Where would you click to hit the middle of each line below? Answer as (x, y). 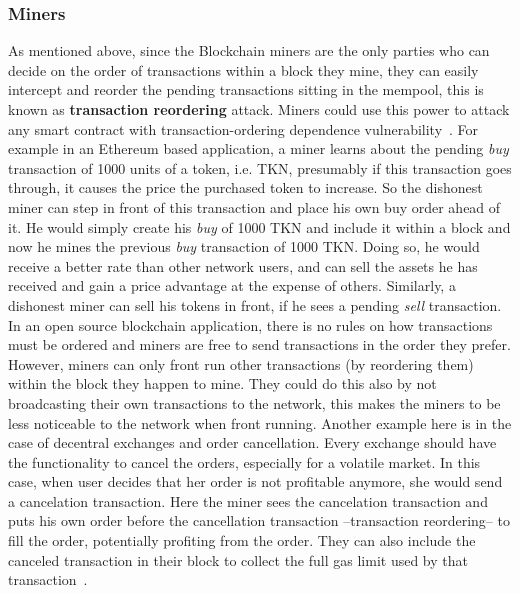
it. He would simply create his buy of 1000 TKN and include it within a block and (259, 226)
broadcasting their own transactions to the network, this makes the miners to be (254, 402)
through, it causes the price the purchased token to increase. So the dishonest (245, 187)
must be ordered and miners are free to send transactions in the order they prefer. (259, 344)
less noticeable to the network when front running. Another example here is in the (260, 422)
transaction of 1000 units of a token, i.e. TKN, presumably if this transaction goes (260, 167)
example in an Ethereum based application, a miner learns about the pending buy (258, 148)
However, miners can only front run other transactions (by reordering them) (241, 363)
